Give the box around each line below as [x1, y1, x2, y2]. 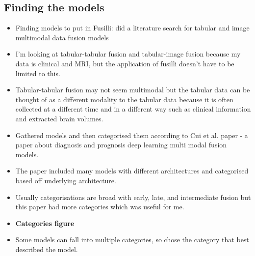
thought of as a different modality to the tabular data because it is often [15, 94, 233, 104]
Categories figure [15, 218, 75, 228]
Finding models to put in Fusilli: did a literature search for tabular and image [15, 23, 250, 33]
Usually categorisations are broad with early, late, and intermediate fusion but [15, 192, 251, 202]
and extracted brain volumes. [15, 113, 103, 123]
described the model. [15, 244, 78, 254]
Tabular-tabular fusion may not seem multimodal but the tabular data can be [15, 85, 250, 95]
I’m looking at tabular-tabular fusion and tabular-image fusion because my [15, 49, 241, 59]
